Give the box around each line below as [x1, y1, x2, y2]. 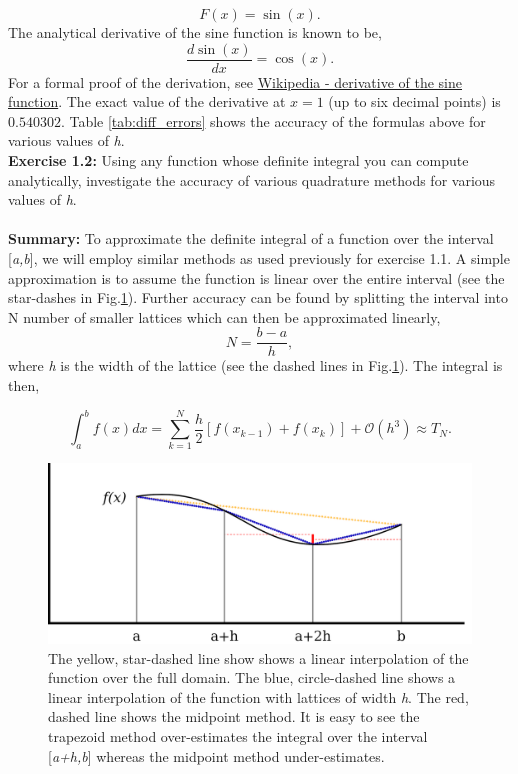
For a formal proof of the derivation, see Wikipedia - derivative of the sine [8, 71, 463, 92]
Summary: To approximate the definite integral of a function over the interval [8, 228, 494, 249]
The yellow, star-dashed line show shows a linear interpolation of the [48, 647, 469, 668]
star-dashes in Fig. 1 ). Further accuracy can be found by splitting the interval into [8, 287, 508, 308]
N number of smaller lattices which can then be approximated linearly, [8, 306, 441, 327]
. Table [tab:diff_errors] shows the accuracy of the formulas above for [60, 110, 486, 131]
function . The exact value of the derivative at [8, 91, 286, 112]
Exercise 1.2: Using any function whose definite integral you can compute [8, 150, 469, 171]
